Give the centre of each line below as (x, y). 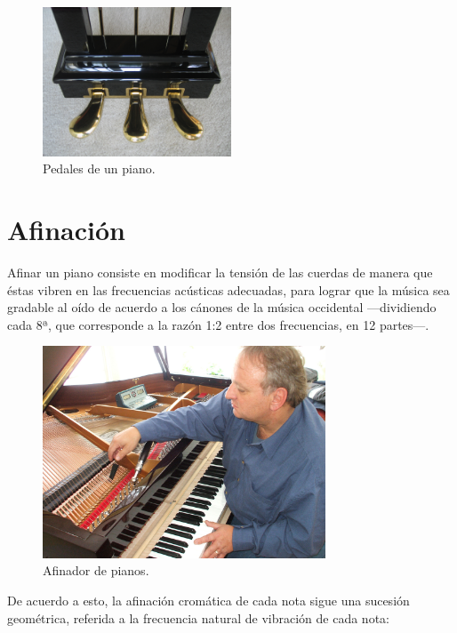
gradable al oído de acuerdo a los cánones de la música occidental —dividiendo (222, 307)
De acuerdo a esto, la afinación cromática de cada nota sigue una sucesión (208, 601)
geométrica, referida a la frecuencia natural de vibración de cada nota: (198, 617)
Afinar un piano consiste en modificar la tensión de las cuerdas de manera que (220, 272)
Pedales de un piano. (99, 168)
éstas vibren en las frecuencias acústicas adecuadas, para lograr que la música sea (228, 289)
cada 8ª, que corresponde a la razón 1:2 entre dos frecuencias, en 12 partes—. (218, 324)
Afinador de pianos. (96, 570)
